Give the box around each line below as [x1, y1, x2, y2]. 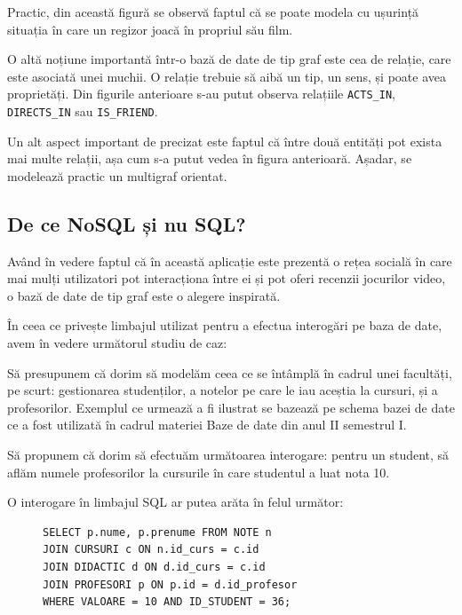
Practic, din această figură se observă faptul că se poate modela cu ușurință [7, 3, 419, 20]
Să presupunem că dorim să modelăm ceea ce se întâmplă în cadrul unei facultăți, [7, 363, 452, 382]
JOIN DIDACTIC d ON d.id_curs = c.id [43, 560, 266, 573]
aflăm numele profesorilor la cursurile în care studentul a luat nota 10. [7, 462, 390, 481]
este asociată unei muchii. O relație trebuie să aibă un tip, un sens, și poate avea [7, 67, 447, 85]
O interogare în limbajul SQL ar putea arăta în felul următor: [7, 493, 344, 511]
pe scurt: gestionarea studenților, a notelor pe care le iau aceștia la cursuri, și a [7, 381, 438, 399]
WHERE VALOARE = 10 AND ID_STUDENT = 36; [43, 595, 291, 609]
